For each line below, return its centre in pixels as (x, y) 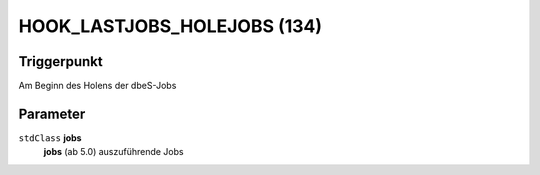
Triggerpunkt (61, 61)
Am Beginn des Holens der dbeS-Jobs (97, 86)
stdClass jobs (50, 137)
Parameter (52, 113)
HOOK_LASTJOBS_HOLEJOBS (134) (170, 26)
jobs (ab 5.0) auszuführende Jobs (113, 152)
